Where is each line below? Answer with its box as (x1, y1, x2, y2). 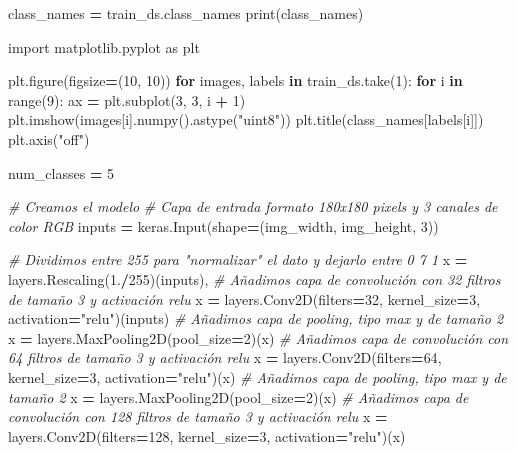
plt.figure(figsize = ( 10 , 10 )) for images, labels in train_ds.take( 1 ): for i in (8, 70, 463, 91)
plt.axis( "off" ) (8, 128, 90, 149)
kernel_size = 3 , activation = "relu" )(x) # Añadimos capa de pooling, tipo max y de (8, 366, 507, 387)
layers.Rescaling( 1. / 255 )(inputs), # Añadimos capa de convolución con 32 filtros (8, 268, 501, 289)
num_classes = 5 (8, 162, 115, 183)
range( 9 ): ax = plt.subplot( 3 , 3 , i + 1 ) (8, 89, 246, 110)
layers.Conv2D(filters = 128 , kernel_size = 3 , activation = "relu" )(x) (8, 425, 406, 446)
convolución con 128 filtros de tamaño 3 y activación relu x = (8, 406, 388, 427)
